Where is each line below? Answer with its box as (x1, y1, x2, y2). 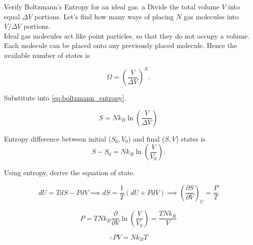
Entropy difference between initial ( (4, 133, 111, 144)
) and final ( (128, 133, 165, 144)
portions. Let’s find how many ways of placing (34, 11, 174, 21)
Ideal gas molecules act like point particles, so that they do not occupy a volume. (4, 30, 250, 41)
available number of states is (4, 49, 90, 60)
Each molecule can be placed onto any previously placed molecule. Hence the (4, 40, 237, 50)
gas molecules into (184, 11, 239, 21)
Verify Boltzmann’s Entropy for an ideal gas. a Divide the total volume (4, 1, 220, 11)
